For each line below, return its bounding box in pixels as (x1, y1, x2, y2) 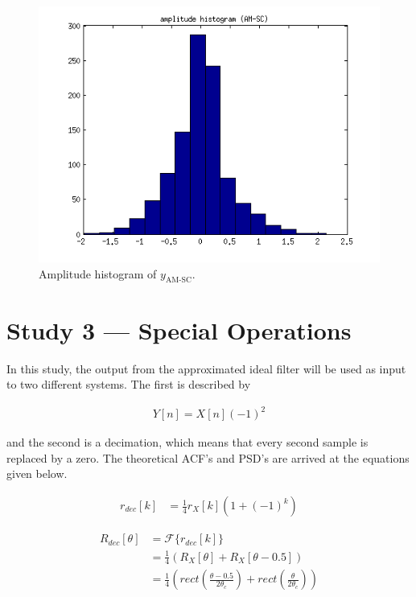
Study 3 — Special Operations (6, 313, 352, 346)
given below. (6, 465, 68, 482)
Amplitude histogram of (39, 265, 157, 282)
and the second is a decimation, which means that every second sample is (6, 434, 369, 451)
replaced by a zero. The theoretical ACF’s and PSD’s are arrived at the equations (6, 449, 410, 466)
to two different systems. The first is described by (6, 376, 251, 393)
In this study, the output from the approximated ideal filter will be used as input (6, 360, 406, 377)
